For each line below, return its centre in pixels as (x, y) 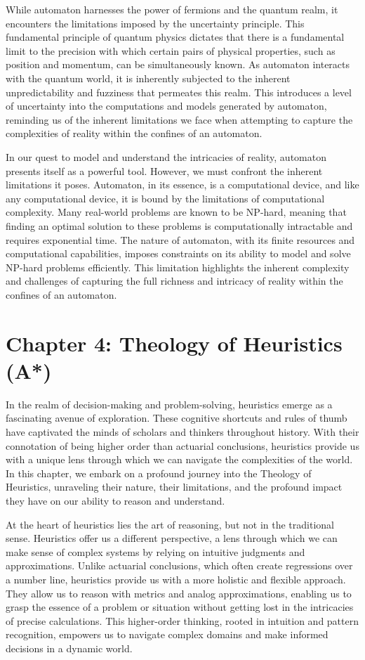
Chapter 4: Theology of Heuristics (174, 343)
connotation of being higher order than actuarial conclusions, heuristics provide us (182, 445)
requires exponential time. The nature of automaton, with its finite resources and (180, 239)
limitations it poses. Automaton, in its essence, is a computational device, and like (182, 185)
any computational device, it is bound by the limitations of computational (165, 198)
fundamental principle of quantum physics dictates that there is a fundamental (175, 37)
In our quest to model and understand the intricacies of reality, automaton (166, 156)
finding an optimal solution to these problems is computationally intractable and (179, 225)
